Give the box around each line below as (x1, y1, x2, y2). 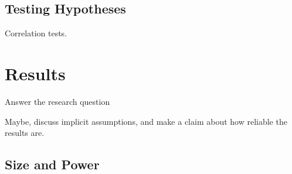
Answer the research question (5, 95, 110, 107)
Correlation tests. (5, 27, 67, 39)
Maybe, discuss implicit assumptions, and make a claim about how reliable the (5, 115, 287, 127)
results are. (5, 127, 45, 139)
